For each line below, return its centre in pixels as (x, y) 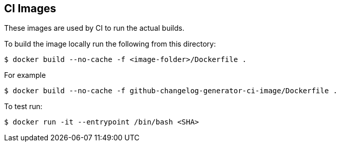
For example (25, 75)
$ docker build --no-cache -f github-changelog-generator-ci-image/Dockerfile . (171, 91)
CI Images (30, 8)
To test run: (23, 107)
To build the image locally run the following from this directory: (110, 44)
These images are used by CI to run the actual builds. (94, 28)
